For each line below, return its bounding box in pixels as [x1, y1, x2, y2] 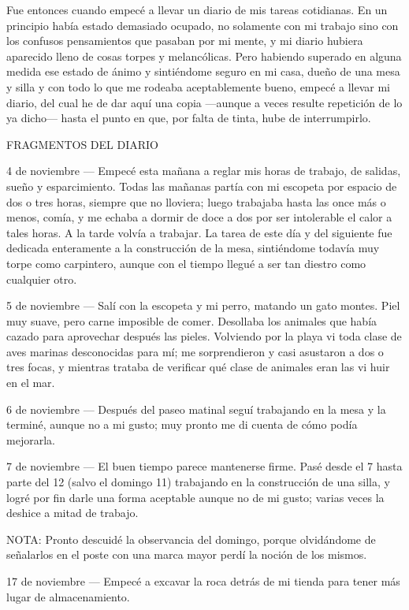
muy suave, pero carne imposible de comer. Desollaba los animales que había [6, 312, 377, 329]
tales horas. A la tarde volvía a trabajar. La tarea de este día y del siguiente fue [6, 224, 392, 240]
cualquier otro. [6, 270, 77, 287]
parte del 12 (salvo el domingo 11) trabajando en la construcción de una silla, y [6, 474, 390, 490]
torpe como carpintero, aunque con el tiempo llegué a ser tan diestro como [6, 255, 366, 271]
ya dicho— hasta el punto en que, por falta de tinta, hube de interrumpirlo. [6, 110, 371, 126]
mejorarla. [6, 431, 55, 448]
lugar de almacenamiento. [6, 588, 130, 604]
